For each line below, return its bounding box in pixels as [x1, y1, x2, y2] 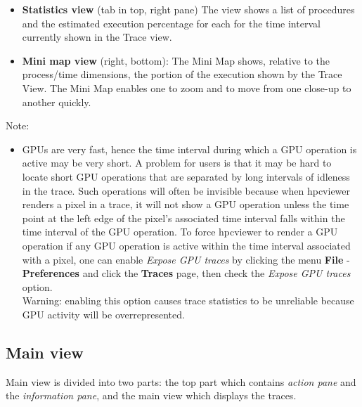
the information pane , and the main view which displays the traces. [6, 388, 297, 403]
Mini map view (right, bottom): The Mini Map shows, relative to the [22, 53, 330, 67]
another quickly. [22, 94, 91, 109]
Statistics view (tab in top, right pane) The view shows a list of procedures [22, 2, 355, 16]
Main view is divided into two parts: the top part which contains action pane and [6, 374, 356, 389]
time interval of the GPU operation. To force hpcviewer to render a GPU [22, 224, 338, 239]
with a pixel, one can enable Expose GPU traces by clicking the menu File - [22, 252, 350, 266]
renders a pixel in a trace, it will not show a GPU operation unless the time [22, 197, 349, 212]
